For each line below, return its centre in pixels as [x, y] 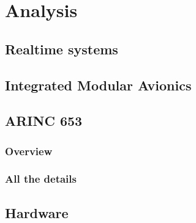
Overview [29, 151]
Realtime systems [62, 49]
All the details [41, 179]
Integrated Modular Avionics [98, 85]
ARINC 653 [44, 121]
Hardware [37, 212]
